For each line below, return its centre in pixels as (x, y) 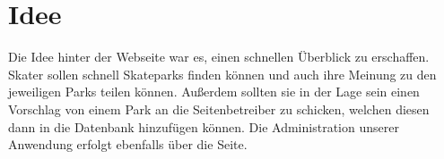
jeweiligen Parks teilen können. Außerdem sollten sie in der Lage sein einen (214, 92)
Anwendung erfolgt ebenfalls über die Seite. (128, 144)
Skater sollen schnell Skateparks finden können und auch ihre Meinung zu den (222, 74)
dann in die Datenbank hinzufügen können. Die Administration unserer (204, 126)
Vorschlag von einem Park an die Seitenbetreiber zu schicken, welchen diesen (219, 109)
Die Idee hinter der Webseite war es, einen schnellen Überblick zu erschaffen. (219, 57)
